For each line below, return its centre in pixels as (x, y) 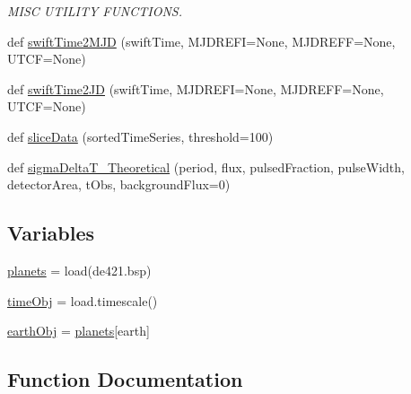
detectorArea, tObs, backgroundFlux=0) (119, 184)
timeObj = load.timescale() (83, 300)
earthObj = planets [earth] (79, 331)
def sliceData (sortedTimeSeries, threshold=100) (140, 136)
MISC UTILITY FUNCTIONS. (95, 11)
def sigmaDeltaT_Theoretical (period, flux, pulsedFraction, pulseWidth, (206, 166)
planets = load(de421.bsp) (79, 270)
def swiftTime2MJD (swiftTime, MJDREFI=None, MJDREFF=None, (201, 41)
